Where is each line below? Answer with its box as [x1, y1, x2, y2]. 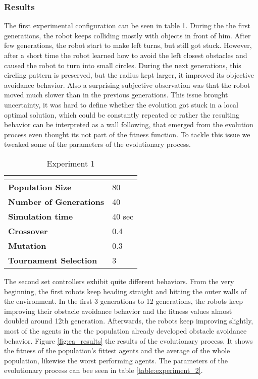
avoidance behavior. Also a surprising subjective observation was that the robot [4, 79, 250, 90]
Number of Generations [8, 195, 105, 207]
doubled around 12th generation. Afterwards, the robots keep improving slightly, [4, 315, 253, 326]
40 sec [112, 210, 134, 222]
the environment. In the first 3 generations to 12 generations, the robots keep [4, 296, 243, 306]
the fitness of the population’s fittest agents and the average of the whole [4, 345, 230, 356]
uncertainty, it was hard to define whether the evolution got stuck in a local [4, 99, 238, 110]
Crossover [8, 225, 48, 237]
